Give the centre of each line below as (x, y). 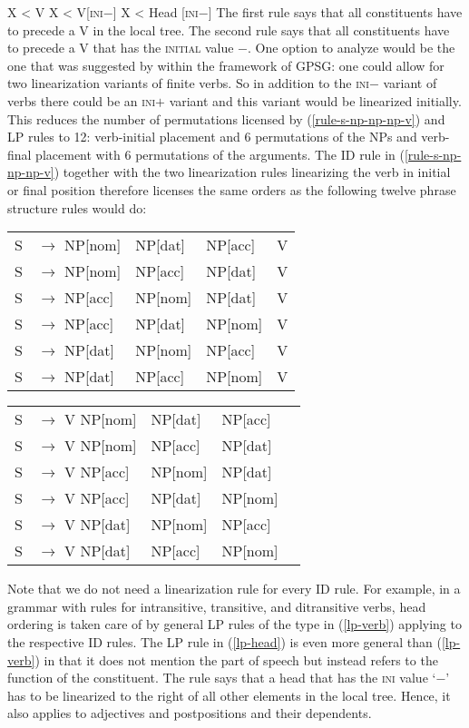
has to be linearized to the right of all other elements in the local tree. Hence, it (229, 695)
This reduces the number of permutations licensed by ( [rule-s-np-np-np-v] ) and (226, 118)
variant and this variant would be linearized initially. (315, 100)
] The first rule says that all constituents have (335, 12)
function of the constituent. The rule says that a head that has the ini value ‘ (222, 678)
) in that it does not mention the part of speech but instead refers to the (236, 659)
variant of (410, 83)
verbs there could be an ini (82, 100)
